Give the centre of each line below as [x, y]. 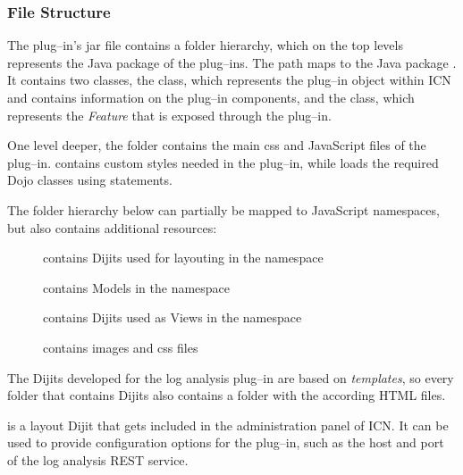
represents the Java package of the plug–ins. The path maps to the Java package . [232, 62]
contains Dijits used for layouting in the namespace [183, 258]
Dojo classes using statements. [90, 180]
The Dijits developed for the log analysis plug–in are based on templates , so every [231, 377]
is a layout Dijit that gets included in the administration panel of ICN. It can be [228, 425]
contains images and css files [121, 347]
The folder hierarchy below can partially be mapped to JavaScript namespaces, [223, 209]
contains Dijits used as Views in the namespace [173, 317]
